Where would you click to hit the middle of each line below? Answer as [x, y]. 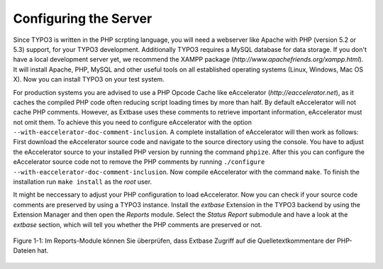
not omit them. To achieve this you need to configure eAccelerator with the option [132, 122]
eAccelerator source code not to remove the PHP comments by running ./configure [139, 162]
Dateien [24, 251]
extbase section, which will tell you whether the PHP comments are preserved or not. [138, 224]
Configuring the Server [83, 18]
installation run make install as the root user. [83, 182]
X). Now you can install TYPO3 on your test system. [89, 79]
